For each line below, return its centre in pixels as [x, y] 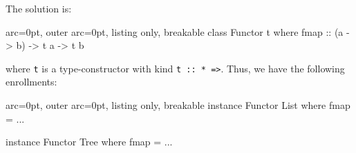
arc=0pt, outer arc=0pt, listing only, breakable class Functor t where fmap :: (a [175, 31]
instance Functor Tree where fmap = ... [89, 142]
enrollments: [31, 82]
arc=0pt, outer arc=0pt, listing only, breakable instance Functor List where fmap [178, 105]
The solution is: [39, 8]
